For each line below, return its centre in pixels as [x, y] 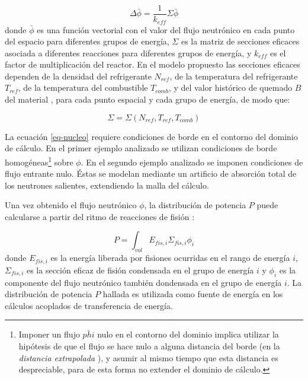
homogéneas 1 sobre [39, 161]
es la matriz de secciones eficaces [240, 41]
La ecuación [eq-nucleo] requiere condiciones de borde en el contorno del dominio [151, 136]
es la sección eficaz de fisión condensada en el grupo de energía [140, 270]
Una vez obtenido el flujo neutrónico [71, 205]
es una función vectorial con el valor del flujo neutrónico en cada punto [166, 29]
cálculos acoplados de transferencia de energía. [89, 305]
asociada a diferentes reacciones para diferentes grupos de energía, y [128, 52]
